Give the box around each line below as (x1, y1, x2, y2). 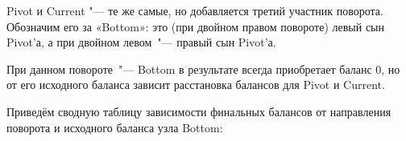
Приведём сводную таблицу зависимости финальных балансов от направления (6, 103, 391, 119)
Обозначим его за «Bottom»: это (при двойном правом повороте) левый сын (6, 18, 385, 34)
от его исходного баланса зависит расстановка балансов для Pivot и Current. (6, 76, 385, 93)
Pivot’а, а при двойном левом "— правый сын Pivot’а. (6, 34, 276, 50)
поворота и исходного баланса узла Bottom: (6, 119, 223, 135)
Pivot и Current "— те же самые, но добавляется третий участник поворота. (6, 2, 383, 18)
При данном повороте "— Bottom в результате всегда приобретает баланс (6, 60, 372, 77)
